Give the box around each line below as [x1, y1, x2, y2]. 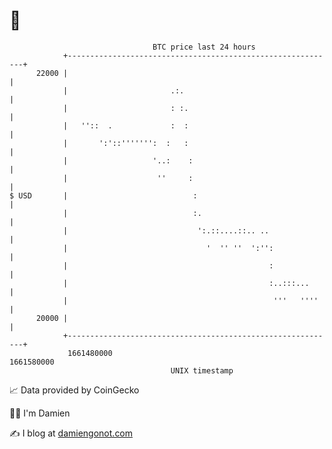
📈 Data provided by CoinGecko [9, 384, 140, 396]
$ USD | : [9, 190, 198, 201]
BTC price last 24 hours [152, 42, 256, 52]
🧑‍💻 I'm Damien [9, 407, 71, 419]
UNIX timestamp [170, 365, 234, 376]
